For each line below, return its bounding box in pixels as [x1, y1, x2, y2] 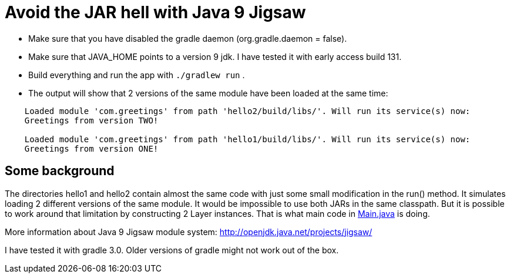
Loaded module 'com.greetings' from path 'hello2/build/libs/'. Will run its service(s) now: [24, 106, 471, 116]
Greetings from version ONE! [24, 143, 159, 153]
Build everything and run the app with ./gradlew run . [28, 69, 245, 80]
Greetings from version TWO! [24, 115, 159, 125]
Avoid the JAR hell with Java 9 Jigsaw [5, 2, 306, 22]
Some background [5, 163, 115, 179]
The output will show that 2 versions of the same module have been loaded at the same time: [28, 88, 388, 98]
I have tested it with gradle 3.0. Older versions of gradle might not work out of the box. [5, 244, 339, 255]
